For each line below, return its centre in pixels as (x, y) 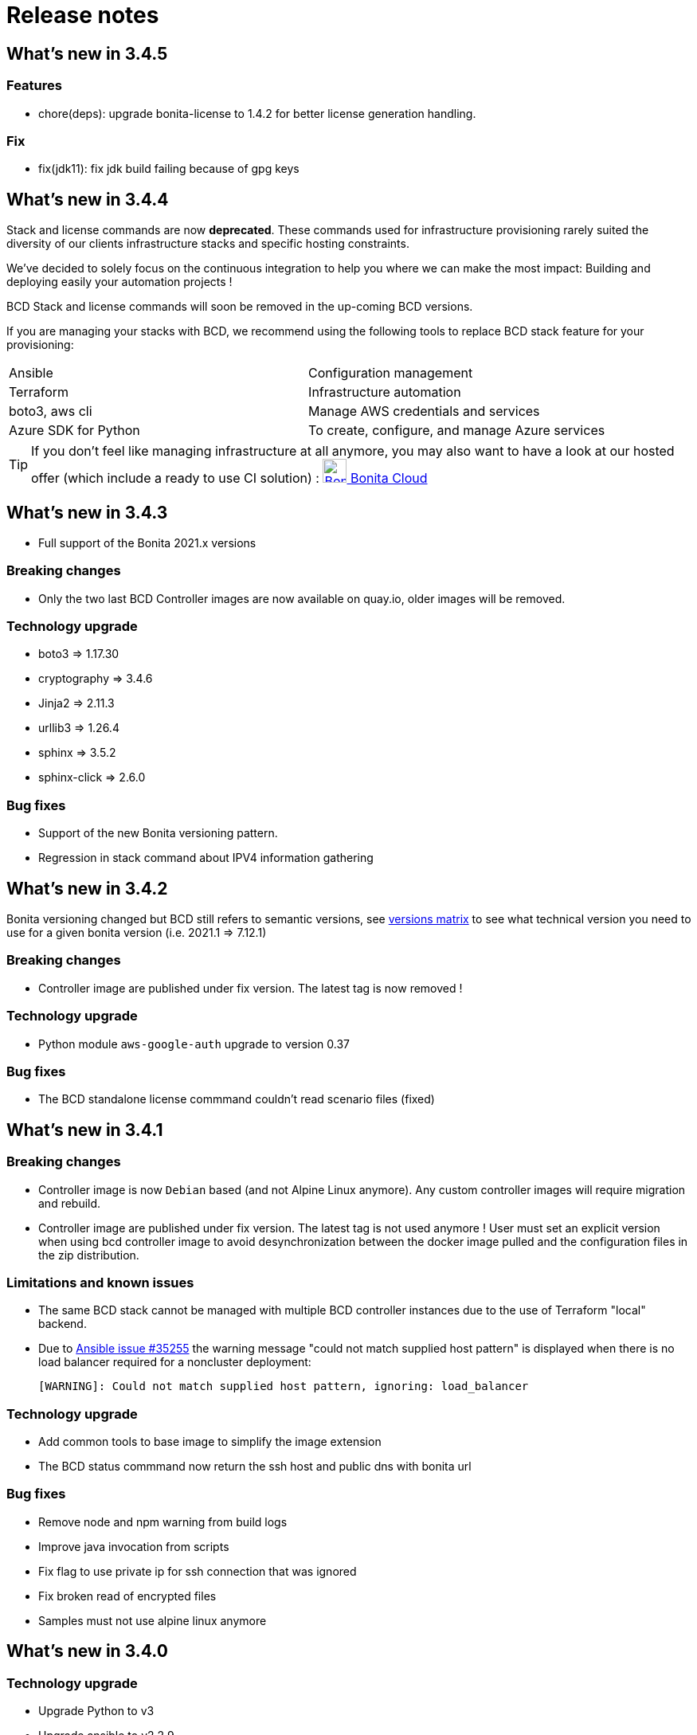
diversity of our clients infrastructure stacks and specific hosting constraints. (208, 244)
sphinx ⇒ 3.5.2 (77, 753)
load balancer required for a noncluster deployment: (175, 1362)
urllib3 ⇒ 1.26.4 (79, 728)
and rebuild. (70, 1203)
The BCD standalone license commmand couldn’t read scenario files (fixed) (237, 1099)
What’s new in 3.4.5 (87, 53)
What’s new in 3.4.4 (88, 199)
